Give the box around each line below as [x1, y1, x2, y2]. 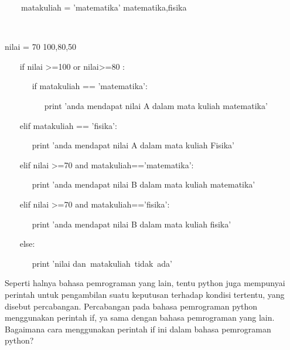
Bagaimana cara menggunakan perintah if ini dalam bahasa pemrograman [5, 322, 271, 335]
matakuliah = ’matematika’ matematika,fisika [21, 1, 187, 13]
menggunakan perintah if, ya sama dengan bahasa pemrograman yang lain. [5, 311, 275, 324]
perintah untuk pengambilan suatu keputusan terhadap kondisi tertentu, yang [5, 288, 285, 300]
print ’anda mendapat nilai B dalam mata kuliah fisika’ [32, 218, 231, 230]
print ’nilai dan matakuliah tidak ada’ [32, 257, 172, 269]
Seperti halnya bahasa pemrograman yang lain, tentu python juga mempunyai [5, 277, 285, 289]
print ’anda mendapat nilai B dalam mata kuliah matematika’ [32, 178, 255, 191]
